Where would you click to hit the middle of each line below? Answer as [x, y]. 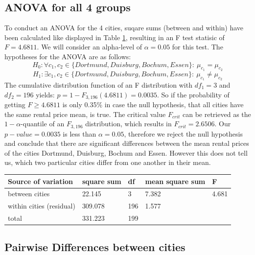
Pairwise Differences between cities [95, 246]
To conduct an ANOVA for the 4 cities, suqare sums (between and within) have [124, 28]
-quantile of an [43, 124]
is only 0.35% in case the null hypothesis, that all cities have [153, 104]
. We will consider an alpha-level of [89, 47]
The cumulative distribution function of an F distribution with [98, 84]
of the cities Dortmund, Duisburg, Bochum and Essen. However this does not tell [126, 152]
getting [15, 104]
